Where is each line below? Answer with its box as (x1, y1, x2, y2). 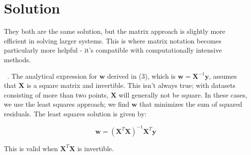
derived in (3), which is (107, 70, 176, 81)
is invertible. (77, 143, 114, 153)
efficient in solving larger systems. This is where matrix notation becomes (4, 35, 221, 45)
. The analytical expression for (7, 70, 97, 81)
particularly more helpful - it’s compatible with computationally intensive (4, 45, 222, 55)
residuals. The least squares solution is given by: (4, 108, 147, 118)
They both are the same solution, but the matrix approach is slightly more (4, 26, 225, 36)
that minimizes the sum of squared (139, 99, 242, 109)
